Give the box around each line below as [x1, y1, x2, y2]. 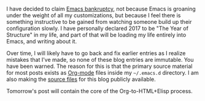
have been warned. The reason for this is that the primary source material [6, 62, 193, 70]
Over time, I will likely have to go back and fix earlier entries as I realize [6, 50, 186, 57]
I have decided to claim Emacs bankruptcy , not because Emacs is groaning [6, 6, 196, 12]
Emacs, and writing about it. [6, 38, 77, 45]
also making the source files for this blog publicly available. [6, 76, 157, 83]
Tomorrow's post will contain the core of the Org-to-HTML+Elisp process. [6, 88, 193, 94]
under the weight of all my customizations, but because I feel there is [6, 12, 181, 19]
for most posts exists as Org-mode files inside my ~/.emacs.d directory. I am [6, 69, 199, 76]
